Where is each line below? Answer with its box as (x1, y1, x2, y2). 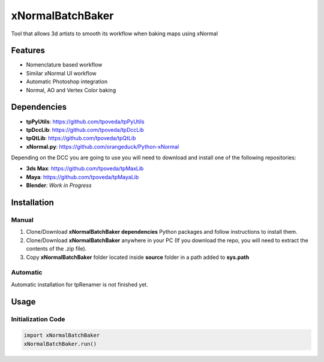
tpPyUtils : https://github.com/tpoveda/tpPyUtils (26, 117, 145, 125)
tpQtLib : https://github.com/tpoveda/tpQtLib (26, 135, 136, 142)
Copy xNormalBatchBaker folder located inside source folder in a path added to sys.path (26, 254, 250, 261)
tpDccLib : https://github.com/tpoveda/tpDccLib (26, 126, 144, 133)
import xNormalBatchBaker (23, 332, 100, 339)
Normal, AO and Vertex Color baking (26, 86, 116, 93)
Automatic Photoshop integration (26, 78, 108, 85)
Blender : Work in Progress (26, 182, 92, 189)
